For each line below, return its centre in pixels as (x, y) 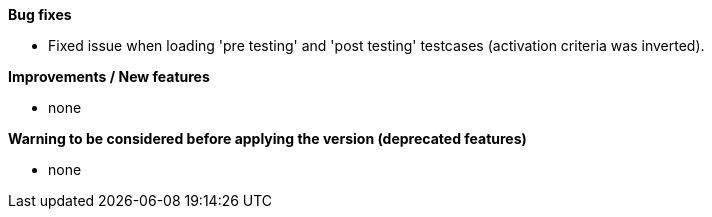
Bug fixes (40, 14)
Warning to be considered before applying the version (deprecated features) (267, 138)
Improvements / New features (109, 76)
